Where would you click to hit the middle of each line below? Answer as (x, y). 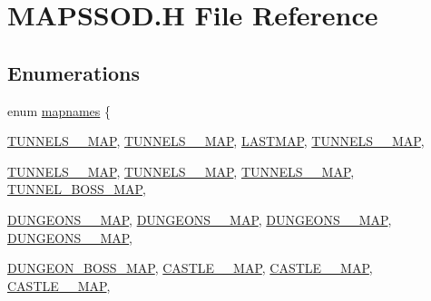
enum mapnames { (59, 110)
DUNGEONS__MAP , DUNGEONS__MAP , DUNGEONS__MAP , (200, 219)
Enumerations (74, 72)
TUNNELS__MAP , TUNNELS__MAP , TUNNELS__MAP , (181, 171)
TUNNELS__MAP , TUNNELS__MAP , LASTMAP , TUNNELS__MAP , (216, 141)
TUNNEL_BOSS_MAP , (77, 189)
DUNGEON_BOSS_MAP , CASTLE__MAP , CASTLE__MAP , (190, 268)
